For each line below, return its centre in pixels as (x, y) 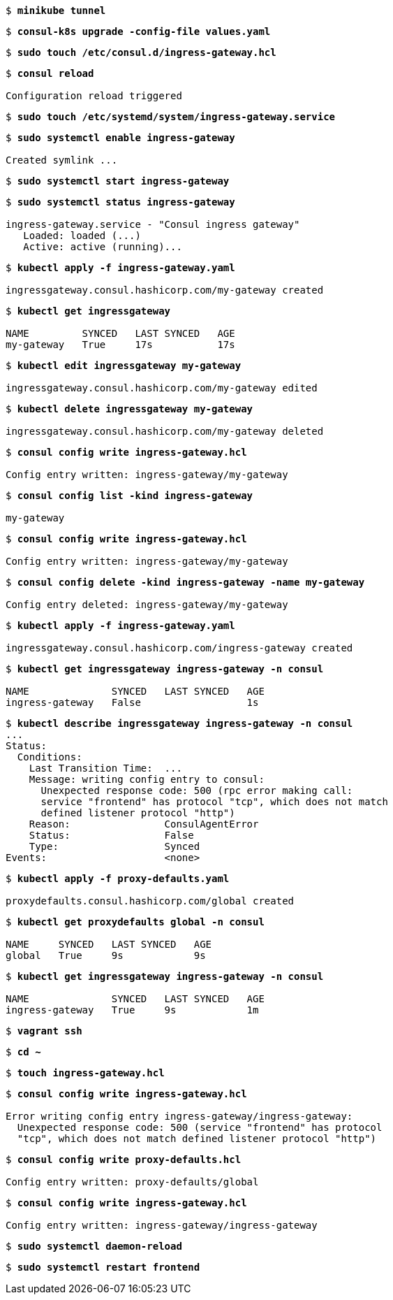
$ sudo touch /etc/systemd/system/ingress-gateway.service (171, 117)
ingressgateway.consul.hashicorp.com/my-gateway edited (162, 388)
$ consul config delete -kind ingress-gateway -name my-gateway (185, 582)
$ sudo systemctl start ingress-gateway (118, 181)
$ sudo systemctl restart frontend (103, 1267)
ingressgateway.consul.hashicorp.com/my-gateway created (165, 290)
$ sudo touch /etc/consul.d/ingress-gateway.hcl (141, 52)
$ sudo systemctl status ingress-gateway (120, 202)
